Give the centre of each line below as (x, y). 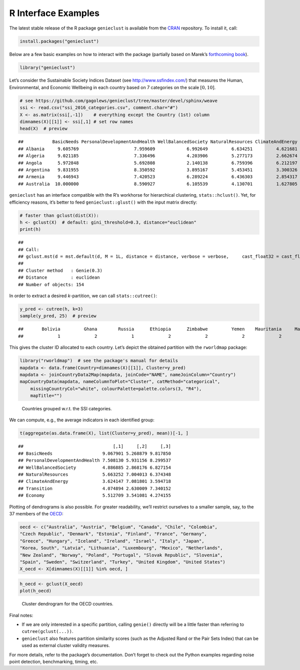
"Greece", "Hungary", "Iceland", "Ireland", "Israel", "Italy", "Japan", (112, 541)
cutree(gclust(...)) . (47, 631)
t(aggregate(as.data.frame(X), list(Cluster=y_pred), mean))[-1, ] (104, 433)
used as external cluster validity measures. (66, 645)
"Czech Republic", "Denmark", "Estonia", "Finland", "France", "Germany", (113, 534)
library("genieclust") (47, 67)
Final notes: (21, 615)
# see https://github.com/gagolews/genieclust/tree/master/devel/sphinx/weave (118, 101)
